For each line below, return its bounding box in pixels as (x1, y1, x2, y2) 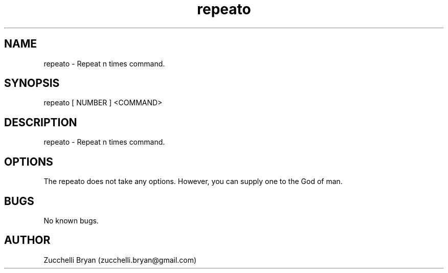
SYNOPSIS (4, 77, 60, 90)
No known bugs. (43, 216, 99, 225)
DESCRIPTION (4, 116, 77, 129)
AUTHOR (4, 234, 51, 247)
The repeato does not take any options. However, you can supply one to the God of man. (43, 177, 343, 186)
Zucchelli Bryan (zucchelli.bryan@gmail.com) (43, 255, 197, 264)
